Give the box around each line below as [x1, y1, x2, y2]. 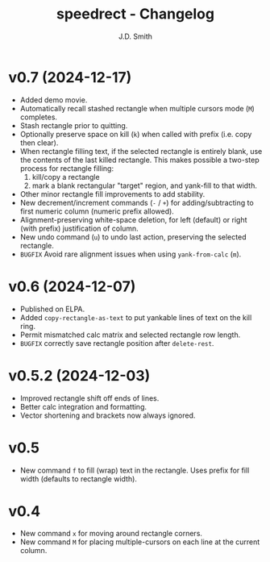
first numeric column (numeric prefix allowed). [19, 206, 175, 216]
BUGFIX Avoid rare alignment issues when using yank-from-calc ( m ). [19, 249, 242, 259]
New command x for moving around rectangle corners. [19, 529, 203, 539]
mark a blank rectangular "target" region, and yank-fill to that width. [31, 181, 258, 190]
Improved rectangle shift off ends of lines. [19, 393, 160, 403]
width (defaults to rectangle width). [19, 473, 137, 484]
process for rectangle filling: [19, 163, 114, 173]
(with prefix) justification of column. [19, 223, 139, 233]
